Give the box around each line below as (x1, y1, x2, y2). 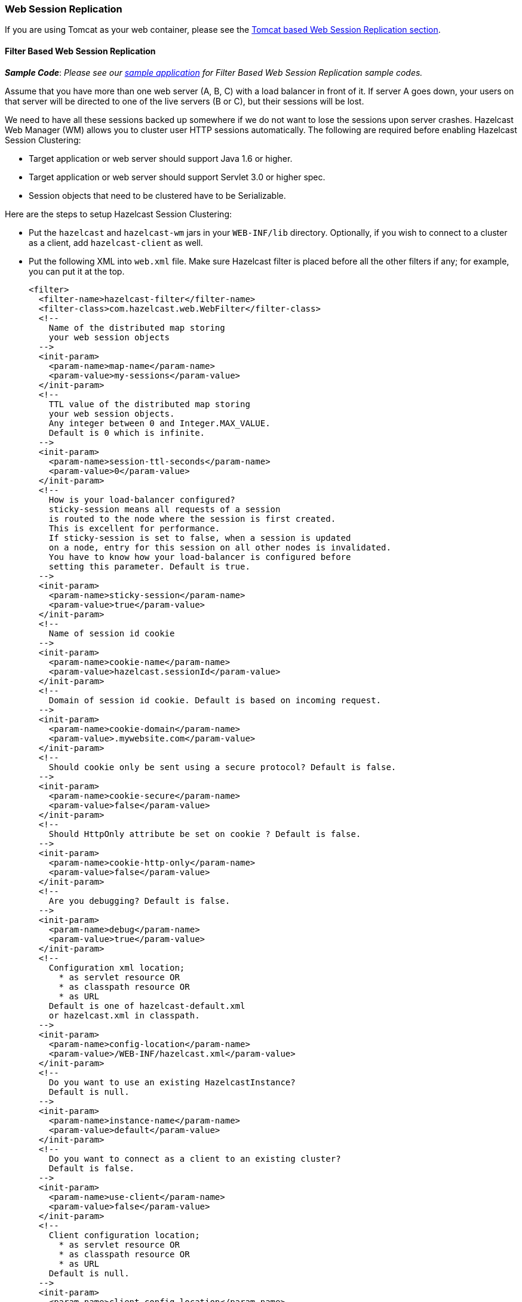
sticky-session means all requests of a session (48, 504, 281, 514)
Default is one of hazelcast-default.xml (48, 1001, 245, 1011)
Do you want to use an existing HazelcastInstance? (48, 1077, 296, 1087)
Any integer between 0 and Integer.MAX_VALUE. (48, 418, 271, 428)
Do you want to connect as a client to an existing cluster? (48, 1153, 341, 1164)
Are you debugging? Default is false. (48, 895, 231, 906)
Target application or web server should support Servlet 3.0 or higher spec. (29, 171, 326, 182)
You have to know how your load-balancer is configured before (48, 552, 351, 562)
